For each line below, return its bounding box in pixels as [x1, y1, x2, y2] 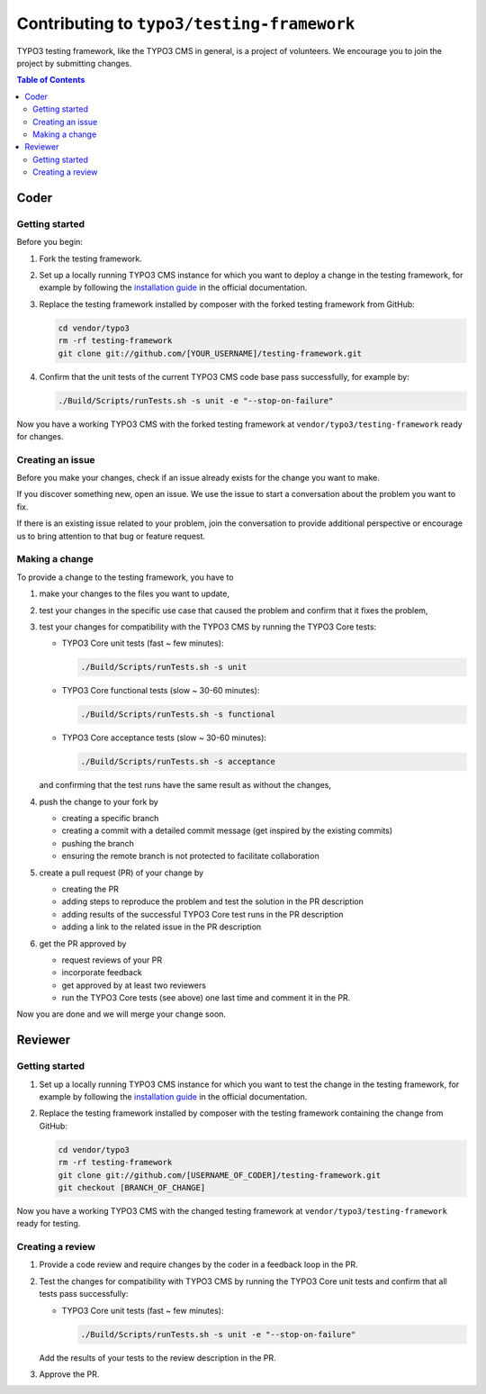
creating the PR [61, 883, 119, 894]
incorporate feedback [61, 967, 143, 978]
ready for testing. [16, 1218, 81, 1229]
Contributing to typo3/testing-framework [16, 14, 355, 33]
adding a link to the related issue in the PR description [61, 921, 262, 932]
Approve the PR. [39, 1369, 100, 1380]
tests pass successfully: [39, 1289, 129, 1299]
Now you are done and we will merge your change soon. [16, 1009, 227, 1019]
